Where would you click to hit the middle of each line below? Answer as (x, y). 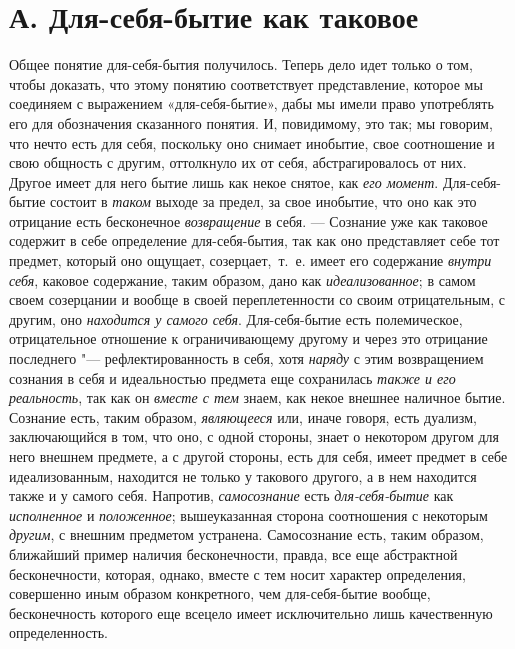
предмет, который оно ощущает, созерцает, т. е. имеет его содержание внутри (250, 260)
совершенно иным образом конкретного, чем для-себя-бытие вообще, (220, 593)
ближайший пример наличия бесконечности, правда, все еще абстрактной (233, 553)
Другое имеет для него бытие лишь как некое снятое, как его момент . (224, 181)
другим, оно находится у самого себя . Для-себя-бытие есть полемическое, (236, 318)
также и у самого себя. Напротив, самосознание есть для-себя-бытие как (231, 495)
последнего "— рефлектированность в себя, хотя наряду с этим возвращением (246, 358)
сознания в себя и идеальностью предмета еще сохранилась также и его (232, 377)
